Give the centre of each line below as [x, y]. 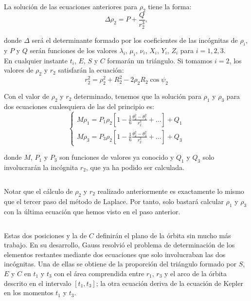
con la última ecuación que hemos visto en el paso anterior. [92, 211]
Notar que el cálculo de [38, 191]
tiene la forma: [170, 6]
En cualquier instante [36, 60]
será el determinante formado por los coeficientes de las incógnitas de [135, 40]
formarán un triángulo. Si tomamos [160, 60]
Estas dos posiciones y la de [45, 235]
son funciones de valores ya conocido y [117, 157]
